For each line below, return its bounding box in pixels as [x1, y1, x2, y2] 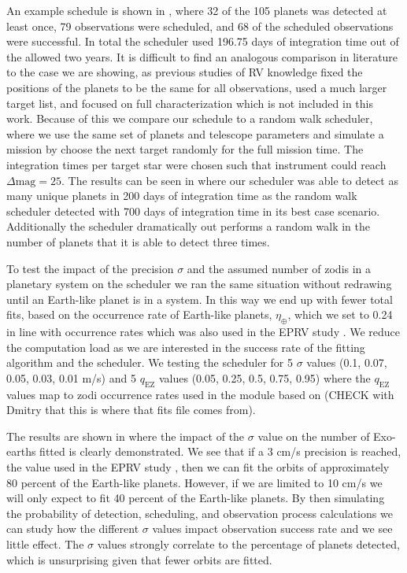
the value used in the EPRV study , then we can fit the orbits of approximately [6, 459, 390, 475]
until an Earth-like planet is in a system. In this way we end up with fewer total [6, 290, 393, 307]
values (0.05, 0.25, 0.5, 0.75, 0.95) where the [158, 369, 371, 386]
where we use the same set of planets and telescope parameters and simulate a [6, 125, 384, 142]
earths [6, 443, 36, 460]
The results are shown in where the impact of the [6, 427, 245, 444]
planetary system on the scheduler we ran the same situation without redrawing [6, 275, 392, 292]
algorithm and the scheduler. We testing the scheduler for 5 [6, 354, 293, 371]
